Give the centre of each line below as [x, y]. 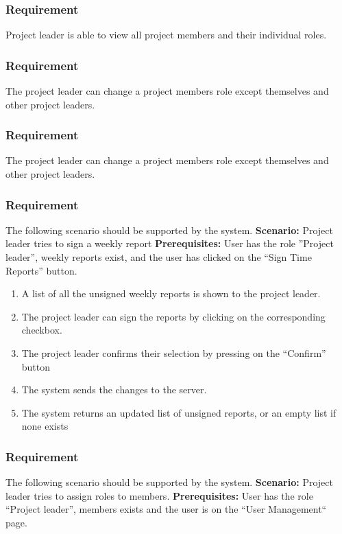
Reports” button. [41, 270]
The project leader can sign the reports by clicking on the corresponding [173, 316]
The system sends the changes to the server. [114, 390]
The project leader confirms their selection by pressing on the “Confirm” [174, 353]
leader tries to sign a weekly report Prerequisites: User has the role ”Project [170, 243]
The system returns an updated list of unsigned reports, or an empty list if [179, 412]
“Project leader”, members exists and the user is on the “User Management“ [166, 509]
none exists [45, 426]
